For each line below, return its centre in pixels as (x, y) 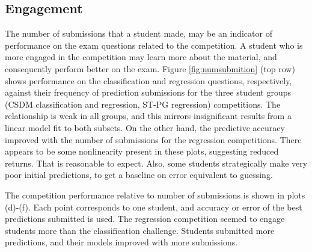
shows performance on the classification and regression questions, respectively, (148, 80)
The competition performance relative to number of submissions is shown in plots (155, 195)
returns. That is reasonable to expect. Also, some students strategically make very (156, 163)
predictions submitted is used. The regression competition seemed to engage (145, 219)
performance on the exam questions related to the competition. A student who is (154, 45)
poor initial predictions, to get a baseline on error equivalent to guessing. (139, 175)
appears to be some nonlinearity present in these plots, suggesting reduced (142, 151)
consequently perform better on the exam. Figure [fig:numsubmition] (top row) (150, 68)
